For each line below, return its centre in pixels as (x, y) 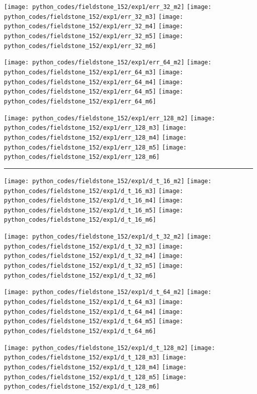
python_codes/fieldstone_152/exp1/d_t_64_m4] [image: (94, 312)
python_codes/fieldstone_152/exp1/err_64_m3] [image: (94, 72)
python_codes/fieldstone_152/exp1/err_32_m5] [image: (94, 36)
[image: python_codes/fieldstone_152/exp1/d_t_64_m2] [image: (108, 292)
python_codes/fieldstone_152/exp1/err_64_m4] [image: (94, 82)
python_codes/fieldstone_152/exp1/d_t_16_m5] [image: (94, 210)
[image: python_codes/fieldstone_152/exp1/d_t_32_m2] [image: (108, 237)
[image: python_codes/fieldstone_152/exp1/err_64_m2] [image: (108, 63)
